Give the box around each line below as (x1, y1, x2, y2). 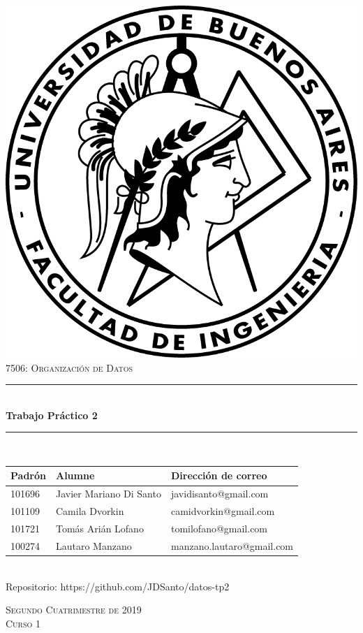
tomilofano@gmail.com (170, 521, 268, 535)
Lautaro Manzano (55, 538, 132, 553)
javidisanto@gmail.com (170, 486, 269, 501)
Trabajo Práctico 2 (6, 407, 98, 422)
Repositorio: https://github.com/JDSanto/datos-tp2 (6, 579, 230, 593)
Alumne (55, 468, 95, 483)
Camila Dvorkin (55, 504, 124, 518)
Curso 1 (6, 616, 40, 630)
